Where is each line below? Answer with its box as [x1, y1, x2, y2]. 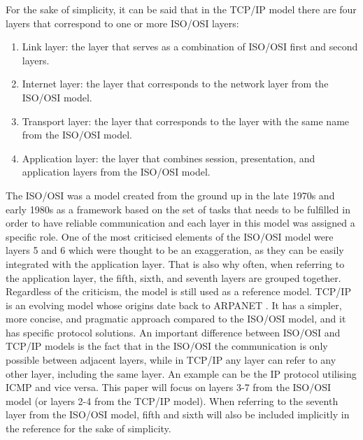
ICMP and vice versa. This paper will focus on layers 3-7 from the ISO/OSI [6, 380, 331, 395]
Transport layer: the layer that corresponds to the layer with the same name [22, 113, 350, 128]
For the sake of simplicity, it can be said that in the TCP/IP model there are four [6, 2, 357, 16]
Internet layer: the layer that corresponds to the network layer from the [22, 76, 329, 91]
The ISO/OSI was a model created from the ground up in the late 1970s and [6, 187, 335, 202]
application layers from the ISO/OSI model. [22, 164, 211, 179]
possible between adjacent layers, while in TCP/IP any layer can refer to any [6, 353, 336, 367]
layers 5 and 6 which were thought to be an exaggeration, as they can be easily [6, 243, 344, 257]
